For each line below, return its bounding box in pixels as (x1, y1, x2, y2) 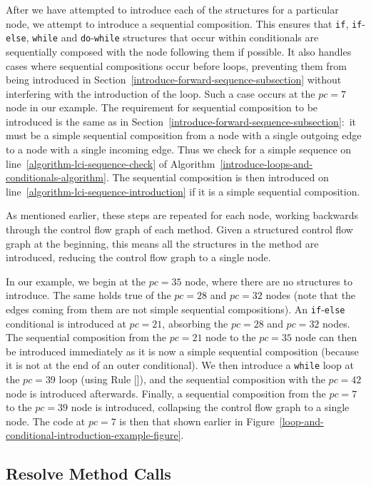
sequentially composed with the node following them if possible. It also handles (6, 44, 352, 59)
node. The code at (6, 413, 86, 428)
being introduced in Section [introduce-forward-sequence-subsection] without (6, 72, 342, 87)
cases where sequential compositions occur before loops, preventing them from (6, 58, 347, 73)
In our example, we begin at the (6, 273, 146, 288)
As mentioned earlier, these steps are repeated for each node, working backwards (6, 208, 359, 223)
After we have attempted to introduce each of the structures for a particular (6, 2, 339, 16)
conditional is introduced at (6, 315, 126, 330)
